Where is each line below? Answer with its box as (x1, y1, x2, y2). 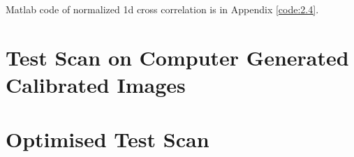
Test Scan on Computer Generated (6, 43, 349, 71)
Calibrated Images (6, 70, 186, 98)
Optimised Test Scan (6, 125, 209, 154)
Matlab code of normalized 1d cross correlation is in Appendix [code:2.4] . (6, 2, 319, 16)
